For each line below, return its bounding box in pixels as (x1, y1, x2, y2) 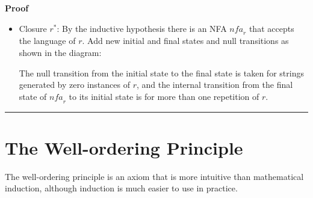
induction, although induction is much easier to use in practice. (5, 182, 238, 194)
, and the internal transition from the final (136, 78, 293, 91)
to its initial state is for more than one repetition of (69, 90, 259, 102)
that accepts (249, 22, 294, 34)
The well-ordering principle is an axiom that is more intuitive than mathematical (5, 170, 304, 182)
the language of (19, 34, 76, 47)
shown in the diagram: (19, 46, 102, 58)
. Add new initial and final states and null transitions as (82, 34, 289, 47)
